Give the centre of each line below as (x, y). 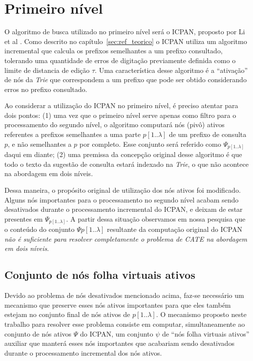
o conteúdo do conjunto (40, 229)
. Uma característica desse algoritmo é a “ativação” (171, 70)
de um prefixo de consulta (208, 134)
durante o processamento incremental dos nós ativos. (83, 352)
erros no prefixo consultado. (46, 89)
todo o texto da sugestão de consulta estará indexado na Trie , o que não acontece (126, 164)
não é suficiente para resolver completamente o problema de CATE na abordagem (126, 238)
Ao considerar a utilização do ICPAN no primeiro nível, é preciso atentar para (121, 105)
